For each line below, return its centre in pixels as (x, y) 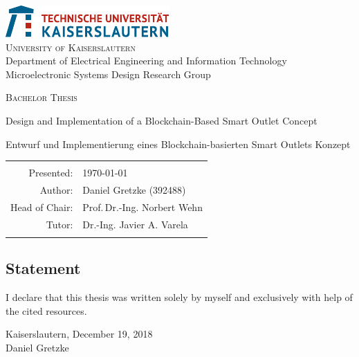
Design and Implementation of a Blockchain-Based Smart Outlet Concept (162, 120)
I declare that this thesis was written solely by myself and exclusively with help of (179, 297)
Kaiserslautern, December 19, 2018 (79, 334)
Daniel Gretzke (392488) (134, 190)
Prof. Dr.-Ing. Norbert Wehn (142, 207)
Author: (56, 190)
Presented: (51, 173)
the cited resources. (46, 310)
